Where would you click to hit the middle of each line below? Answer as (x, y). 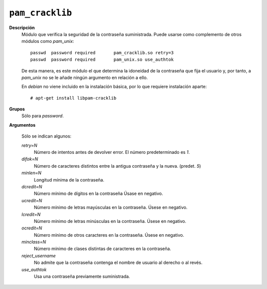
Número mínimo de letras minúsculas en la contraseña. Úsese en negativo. (110, 221)
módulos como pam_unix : (48, 41)
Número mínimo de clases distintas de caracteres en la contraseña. (103, 249)
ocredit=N (32, 228)
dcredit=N (32, 186)
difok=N (30, 159)
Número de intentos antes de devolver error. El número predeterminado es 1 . (112, 152)
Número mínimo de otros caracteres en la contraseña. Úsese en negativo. (109, 235)
